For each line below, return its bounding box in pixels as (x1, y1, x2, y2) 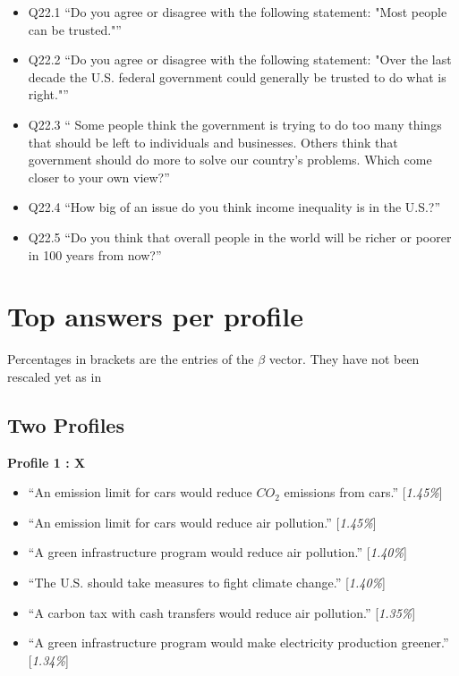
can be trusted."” (28, 20, 122, 38)
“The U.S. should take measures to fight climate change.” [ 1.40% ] (28, 573, 386, 592)
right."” (28, 85, 69, 104)
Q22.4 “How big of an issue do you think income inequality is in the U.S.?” (28, 198, 441, 216)
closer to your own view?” (28, 167, 170, 186)
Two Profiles (7, 410, 124, 438)
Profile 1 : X (7, 452, 86, 471)
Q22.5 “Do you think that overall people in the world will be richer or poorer (28, 227, 452, 246)
